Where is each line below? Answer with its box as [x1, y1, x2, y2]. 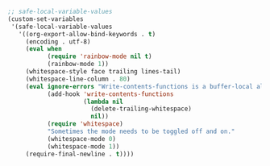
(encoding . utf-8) [25, 37, 91, 46]
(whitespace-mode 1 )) [47, 142, 120, 151]
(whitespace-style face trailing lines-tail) [25, 68, 181, 76]
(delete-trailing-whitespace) [90, 105, 193, 113]
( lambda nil [83, 98, 124, 106]
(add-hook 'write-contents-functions [47, 89, 174, 98]
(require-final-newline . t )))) [25, 150, 135, 158]
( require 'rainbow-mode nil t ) [47, 52, 152, 60]
